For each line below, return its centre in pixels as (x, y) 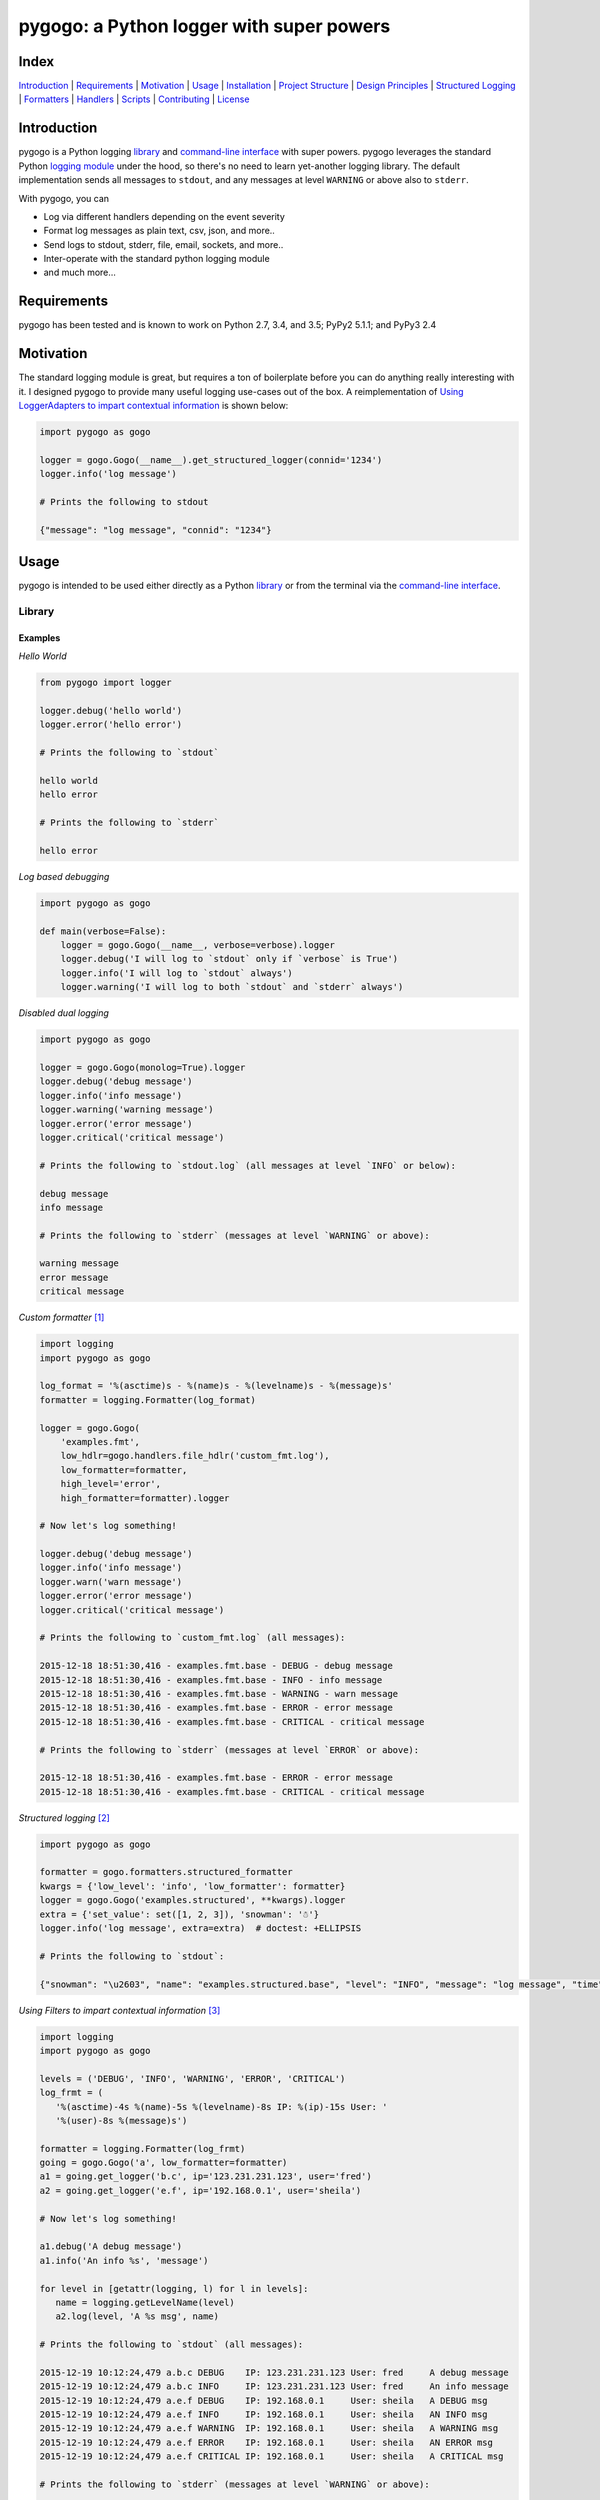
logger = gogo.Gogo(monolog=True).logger (142, 1067)
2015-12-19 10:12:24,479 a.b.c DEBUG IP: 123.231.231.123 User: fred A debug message (274, 2372)
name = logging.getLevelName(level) (145, 2302)
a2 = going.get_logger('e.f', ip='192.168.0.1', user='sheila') (200, 2190)
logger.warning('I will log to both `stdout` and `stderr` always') (232, 987)
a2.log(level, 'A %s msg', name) (137, 2316)
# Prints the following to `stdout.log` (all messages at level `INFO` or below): (248, 1165)
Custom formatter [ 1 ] (61, 1317)
